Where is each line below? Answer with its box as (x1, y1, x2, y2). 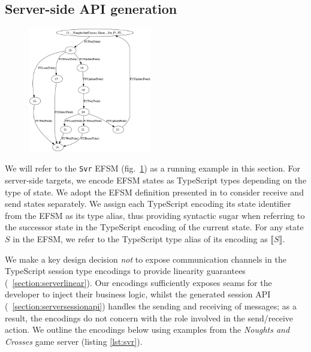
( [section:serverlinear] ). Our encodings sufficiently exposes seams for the (5, 276, 272, 288)
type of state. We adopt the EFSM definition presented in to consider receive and (5, 185, 304, 198)
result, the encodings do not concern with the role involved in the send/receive (5, 311, 294, 324)
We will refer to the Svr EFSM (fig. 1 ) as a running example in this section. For (5, 162, 301, 175)
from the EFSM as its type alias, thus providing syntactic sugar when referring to (5, 209, 305, 221)
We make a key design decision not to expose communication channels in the (5, 252, 286, 265)
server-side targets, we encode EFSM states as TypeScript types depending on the (5, 174, 307, 186)
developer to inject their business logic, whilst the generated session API (5, 288, 271, 300)
